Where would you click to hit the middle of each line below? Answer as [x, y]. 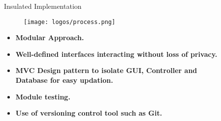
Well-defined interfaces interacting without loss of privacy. [116, 54]
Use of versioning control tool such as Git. [89, 113]
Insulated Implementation [43, 6]
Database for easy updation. [64, 80]
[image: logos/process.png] [70, 22]
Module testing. [43, 96]
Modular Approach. [50, 37]
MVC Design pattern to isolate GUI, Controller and [106, 70]
